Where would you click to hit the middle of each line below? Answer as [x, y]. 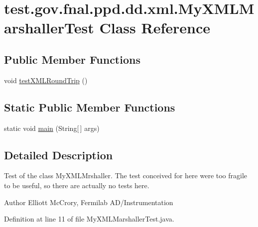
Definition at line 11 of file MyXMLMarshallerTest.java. [89, 219]
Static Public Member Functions [90, 107]
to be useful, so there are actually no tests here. [77, 185]
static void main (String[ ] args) [52, 128]
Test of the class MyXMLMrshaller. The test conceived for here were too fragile [126, 175]
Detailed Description [59, 155]
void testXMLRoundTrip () [46, 80]
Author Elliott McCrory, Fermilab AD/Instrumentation [89, 202]
